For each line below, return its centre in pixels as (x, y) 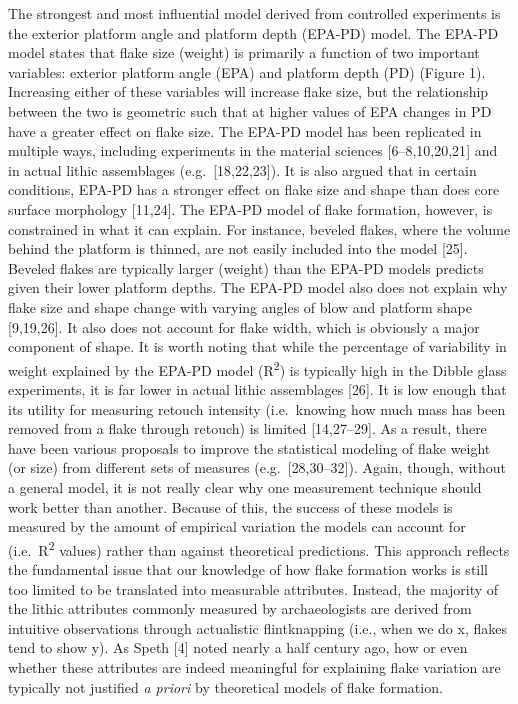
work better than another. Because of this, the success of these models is (230, 506)
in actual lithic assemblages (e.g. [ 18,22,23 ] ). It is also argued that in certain (242, 169)
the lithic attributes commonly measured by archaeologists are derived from (240, 608)
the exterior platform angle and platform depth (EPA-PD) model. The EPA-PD (253, 32)
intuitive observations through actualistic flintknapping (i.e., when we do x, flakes (257, 627)
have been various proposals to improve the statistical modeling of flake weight (249, 447)
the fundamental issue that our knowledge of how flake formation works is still (248, 568)
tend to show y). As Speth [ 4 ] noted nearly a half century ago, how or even (238, 647)
